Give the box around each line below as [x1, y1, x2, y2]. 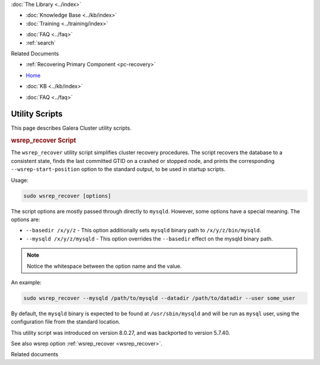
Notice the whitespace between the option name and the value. [27, 262, 182, 270]
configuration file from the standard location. [11, 318, 121, 325]
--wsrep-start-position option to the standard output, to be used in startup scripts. [11, 166, 226, 173]
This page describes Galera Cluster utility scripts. [11, 124, 132, 132]
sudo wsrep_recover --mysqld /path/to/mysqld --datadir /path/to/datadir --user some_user [23, 294, 296, 302]
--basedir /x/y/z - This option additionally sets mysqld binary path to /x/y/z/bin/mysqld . [25, 227, 262, 234]
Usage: [11, 177, 29, 184]
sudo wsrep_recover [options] [23, 193, 111, 199]
